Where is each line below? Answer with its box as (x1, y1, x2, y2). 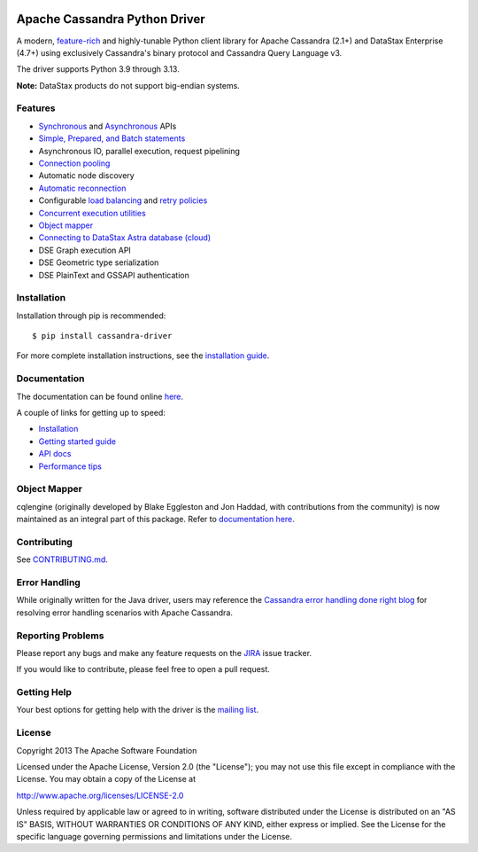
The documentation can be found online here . (16, 391, 184, 402)
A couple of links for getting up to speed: (16, 407, 166, 418)
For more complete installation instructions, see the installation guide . (16, 350, 270, 361)
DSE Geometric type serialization (38, 257, 159, 268)
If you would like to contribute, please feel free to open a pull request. (16, 664, 270, 675)
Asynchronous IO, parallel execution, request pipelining (38, 145, 241, 156)
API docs (38, 449, 72, 459)
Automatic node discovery (38, 170, 135, 181)
